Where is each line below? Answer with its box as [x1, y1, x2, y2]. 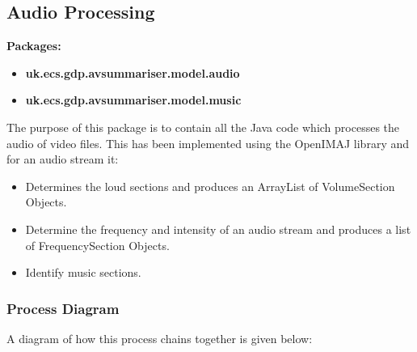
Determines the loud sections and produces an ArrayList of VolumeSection [25, 177, 395, 194]
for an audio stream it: [6, 151, 119, 168]
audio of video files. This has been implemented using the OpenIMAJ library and [6, 134, 410, 151]
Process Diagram [6, 298, 120, 318]
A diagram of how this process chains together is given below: [6, 329, 313, 346]
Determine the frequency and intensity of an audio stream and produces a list [25, 220, 411, 237]
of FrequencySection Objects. [25, 236, 170, 253]
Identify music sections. [25, 264, 141, 281]
